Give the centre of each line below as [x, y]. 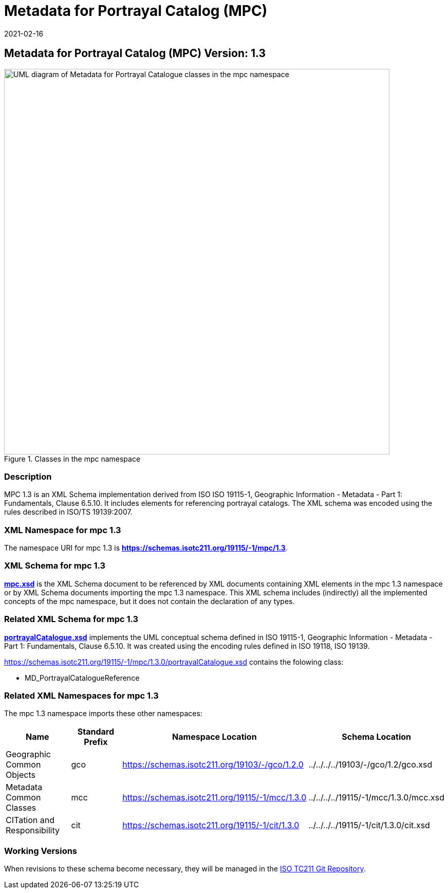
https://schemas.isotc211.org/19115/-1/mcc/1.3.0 [214, 798]
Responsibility [33, 831]
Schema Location [377, 737]
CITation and [30, 820]
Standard [96, 732]
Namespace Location [214, 737]
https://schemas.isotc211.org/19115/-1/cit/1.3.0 [211, 825]
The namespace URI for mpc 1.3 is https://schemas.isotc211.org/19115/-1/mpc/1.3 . [146, 548]
